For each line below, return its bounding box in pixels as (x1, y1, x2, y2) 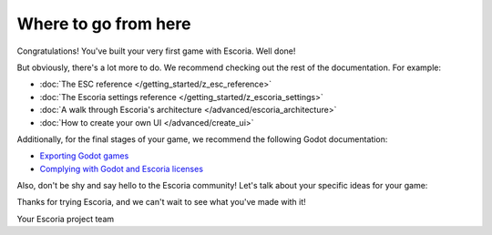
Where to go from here (16, 14, 191, 34)
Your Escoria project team (16, 213, 115, 224)
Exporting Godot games (39, 150, 129, 161)
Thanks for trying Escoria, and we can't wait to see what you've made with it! (16, 197, 307, 208)
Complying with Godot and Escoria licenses (39, 163, 204, 174)
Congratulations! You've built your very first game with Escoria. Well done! (16, 46, 296, 56)
